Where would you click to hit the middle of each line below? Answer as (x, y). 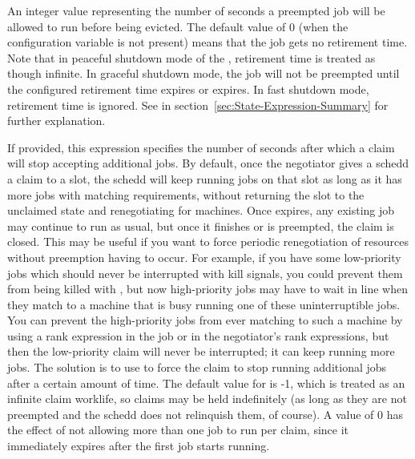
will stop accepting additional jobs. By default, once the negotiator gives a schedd (208, 163)
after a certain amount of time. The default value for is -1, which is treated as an (206, 382)
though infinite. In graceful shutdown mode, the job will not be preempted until (203, 73)
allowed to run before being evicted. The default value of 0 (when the (178, 26)
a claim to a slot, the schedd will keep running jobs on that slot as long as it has (205, 178)
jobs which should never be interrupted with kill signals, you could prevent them (205, 273)
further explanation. (56, 121)
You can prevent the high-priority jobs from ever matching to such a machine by (205, 320)
